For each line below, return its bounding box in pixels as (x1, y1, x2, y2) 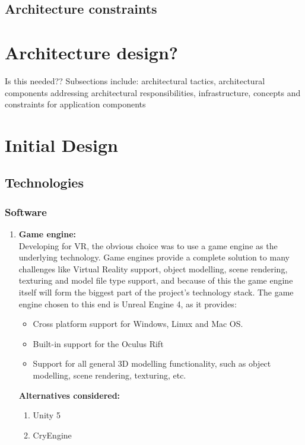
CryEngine (33, 428, 72, 441)
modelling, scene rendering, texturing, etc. (33, 369, 186, 381)
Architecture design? (5, 40, 179, 64)
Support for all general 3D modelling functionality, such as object (33, 357, 271, 370)
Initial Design (5, 132, 118, 157)
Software (5, 204, 47, 219)
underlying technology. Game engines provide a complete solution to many (18, 251, 290, 263)
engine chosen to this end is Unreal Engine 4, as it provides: (18, 297, 237, 310)
